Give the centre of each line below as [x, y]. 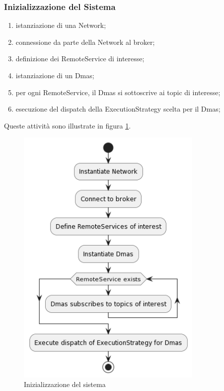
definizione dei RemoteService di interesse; [80, 59]
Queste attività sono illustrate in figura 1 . [68, 125]
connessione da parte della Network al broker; [85, 42]
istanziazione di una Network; [61, 25]
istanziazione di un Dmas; [55, 75]
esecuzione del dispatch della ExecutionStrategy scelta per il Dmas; [118, 109]
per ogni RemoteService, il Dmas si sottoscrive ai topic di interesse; [118, 92]
